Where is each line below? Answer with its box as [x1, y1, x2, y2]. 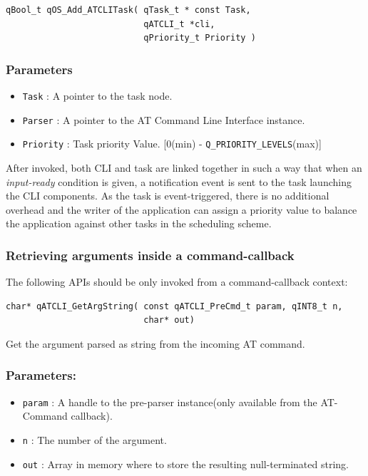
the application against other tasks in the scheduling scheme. [6, 216, 272, 231]
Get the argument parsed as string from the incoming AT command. [6, 336, 305, 351]
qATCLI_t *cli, [143, 19, 215, 29]
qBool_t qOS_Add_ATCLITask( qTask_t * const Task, [6, 5, 251, 15]
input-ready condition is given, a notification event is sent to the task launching [6, 174, 352, 189]
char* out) [143, 315, 195, 326]
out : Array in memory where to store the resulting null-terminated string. [22, 456, 349, 471]
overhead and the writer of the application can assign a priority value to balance [6, 202, 357, 217]
